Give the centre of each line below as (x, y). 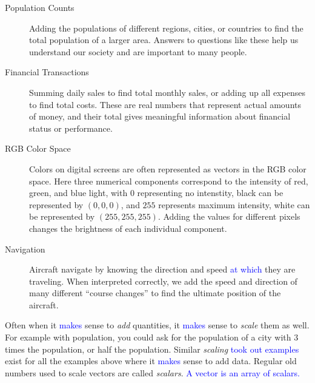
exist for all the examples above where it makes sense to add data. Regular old (151, 361)
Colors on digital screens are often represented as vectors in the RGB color (168, 168)
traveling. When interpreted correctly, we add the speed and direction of (163, 281)
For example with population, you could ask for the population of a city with (148, 337)
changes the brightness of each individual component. (128, 228)
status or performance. (71, 128)
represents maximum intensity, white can (234, 204)
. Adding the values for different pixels (229, 216)
